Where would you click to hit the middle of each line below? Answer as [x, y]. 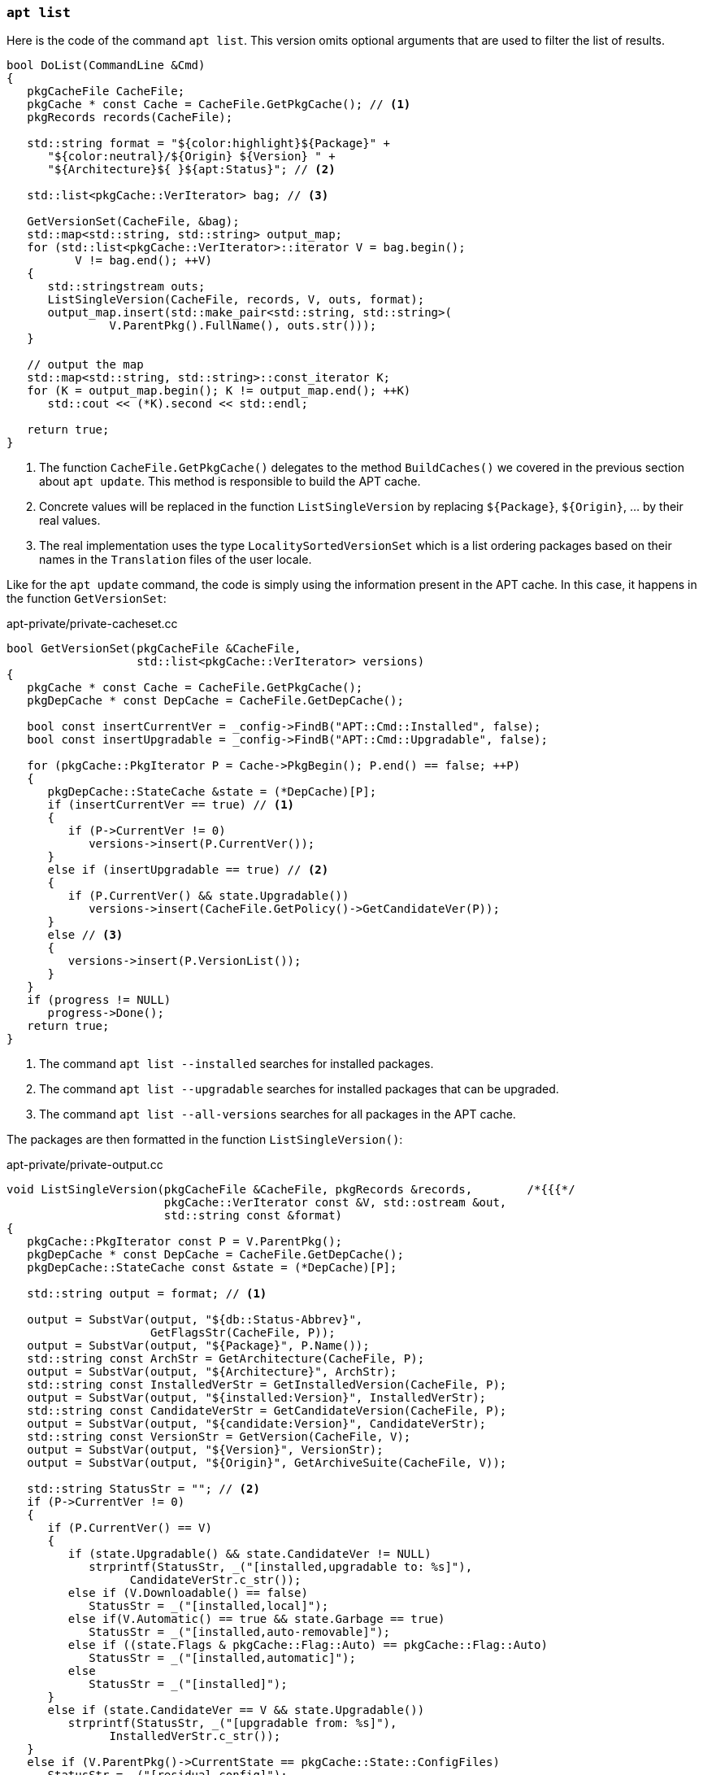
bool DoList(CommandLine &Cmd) [106, 65]
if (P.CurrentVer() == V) [130, 1528]
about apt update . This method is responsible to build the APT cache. [230, 482]
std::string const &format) [253, 1216]
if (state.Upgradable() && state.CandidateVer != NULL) [250, 1554]
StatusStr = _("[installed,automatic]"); [222, 1658]
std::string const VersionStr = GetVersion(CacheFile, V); [219, 1437]
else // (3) [85, 935]
